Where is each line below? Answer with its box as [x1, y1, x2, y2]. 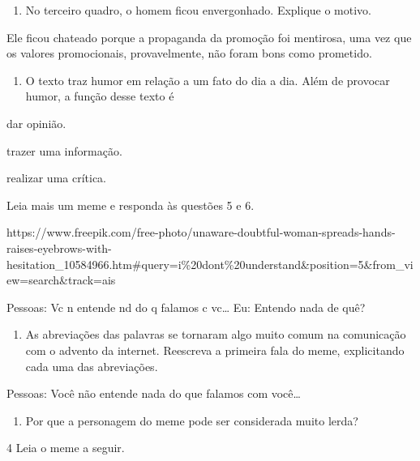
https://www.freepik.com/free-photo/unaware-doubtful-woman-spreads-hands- [6, 224, 396, 241]
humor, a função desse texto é [25, 88, 174, 105]
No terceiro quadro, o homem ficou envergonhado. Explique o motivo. [25, 2, 371, 18]
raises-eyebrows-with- [6, 239, 112, 256]
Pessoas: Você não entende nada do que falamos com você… [6, 385, 301, 402]
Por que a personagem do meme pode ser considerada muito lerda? [25, 412, 358, 429]
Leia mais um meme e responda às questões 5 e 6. [6, 196, 255, 213]
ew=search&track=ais [6, 271, 116, 288]
